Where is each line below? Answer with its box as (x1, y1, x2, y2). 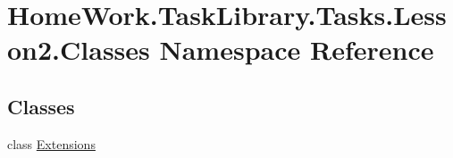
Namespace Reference (159, 31, 434, 68)
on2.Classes (7, 31, 150, 68)
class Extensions (7, 134, 96, 153)
